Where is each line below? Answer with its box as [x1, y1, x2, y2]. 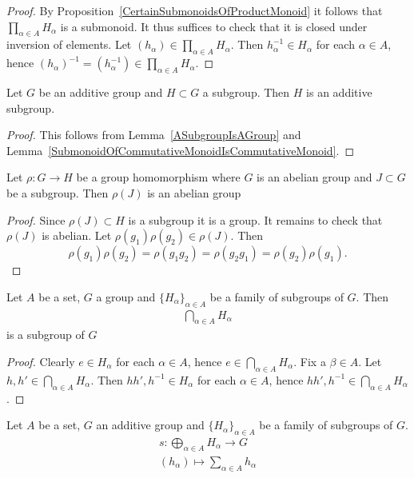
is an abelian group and [257, 169, 372, 185]
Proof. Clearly [6, 353, 75, 369]
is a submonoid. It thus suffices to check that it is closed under [60, 18, 368, 34]
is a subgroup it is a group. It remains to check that [128, 211, 383, 228]
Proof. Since [6, 211, 66, 228]
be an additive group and [38, 83, 163, 100]
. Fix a [293, 353, 326, 369]
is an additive [306, 83, 372, 100]
